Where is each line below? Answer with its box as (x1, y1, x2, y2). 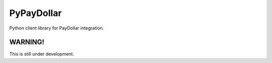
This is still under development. (9, 51, 75, 57)
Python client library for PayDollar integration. (9, 25, 104, 31)
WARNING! (9, 38, 45, 46)
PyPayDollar (9, 7, 62, 18)
